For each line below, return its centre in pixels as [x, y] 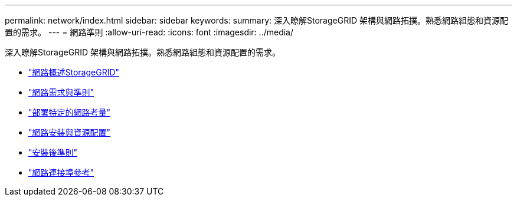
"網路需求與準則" [61, 92]
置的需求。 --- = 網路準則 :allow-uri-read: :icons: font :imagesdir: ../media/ [149, 32]
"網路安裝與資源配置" [70, 132]
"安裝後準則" [53, 152]
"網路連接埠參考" [61, 172]
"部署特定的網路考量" [70, 112]
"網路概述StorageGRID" [74, 72]
